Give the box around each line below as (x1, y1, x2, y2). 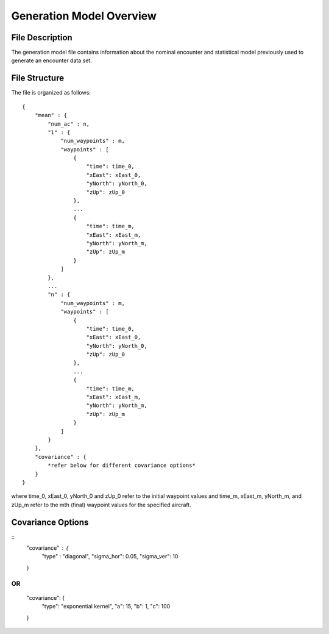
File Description (11, 32, 73, 43)
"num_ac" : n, (48, 120, 90, 128)
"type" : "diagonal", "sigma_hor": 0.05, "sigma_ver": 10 (41, 553, 179, 560)
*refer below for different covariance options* (48, 462, 196, 469)
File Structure (11, 73, 64, 84)
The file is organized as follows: (11, 89, 91, 96)
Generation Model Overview (11, 9, 157, 23)
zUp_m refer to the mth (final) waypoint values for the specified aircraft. (11, 501, 191, 508)
